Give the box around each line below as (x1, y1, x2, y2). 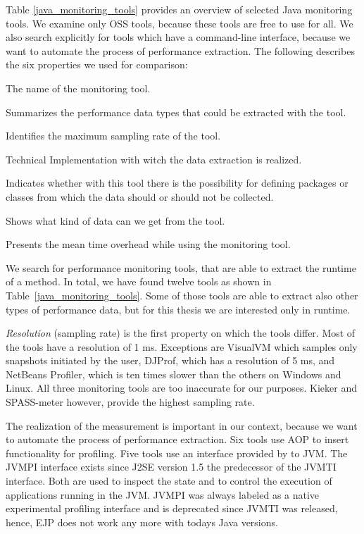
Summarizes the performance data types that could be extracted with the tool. (6, 104, 346, 119)
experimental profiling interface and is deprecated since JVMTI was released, (6, 501, 338, 516)
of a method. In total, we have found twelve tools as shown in (6, 274, 272, 289)
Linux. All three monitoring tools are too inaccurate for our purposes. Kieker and (6, 380, 357, 395)
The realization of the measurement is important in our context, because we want (6, 418, 358, 433)
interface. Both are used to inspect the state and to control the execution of (6, 473, 332, 488)
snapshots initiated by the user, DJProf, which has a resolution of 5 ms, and (6, 353, 335, 368)
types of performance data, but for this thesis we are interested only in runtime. (6, 302, 351, 316)
